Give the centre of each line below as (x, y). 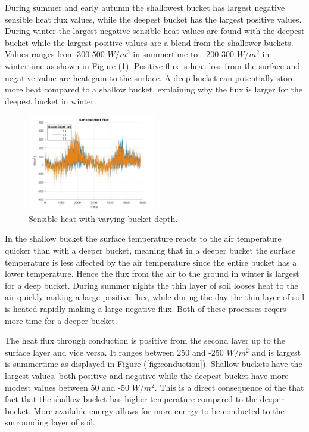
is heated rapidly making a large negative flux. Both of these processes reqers (146, 309)
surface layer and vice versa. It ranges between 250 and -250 (114, 352)
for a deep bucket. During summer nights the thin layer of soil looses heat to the (152, 285)
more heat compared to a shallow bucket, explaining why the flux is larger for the (154, 89)
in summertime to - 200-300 (184, 54)
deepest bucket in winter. (51, 101)
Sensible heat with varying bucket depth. (103, 218)
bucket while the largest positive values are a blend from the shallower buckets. (149, 42)
